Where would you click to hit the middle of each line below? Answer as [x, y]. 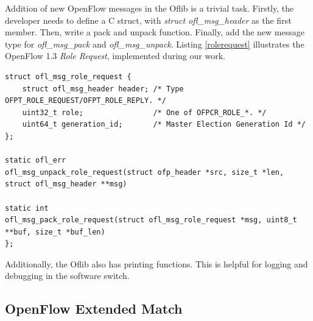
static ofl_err [36, 160]
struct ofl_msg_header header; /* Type [103, 89]
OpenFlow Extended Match [94, 309]
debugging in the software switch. [67, 276]
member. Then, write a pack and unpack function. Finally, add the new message [155, 32]
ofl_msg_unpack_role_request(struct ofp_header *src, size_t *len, [145, 172]
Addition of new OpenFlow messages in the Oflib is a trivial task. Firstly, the [149, 8]
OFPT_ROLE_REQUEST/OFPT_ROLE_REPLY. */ [86, 101]
